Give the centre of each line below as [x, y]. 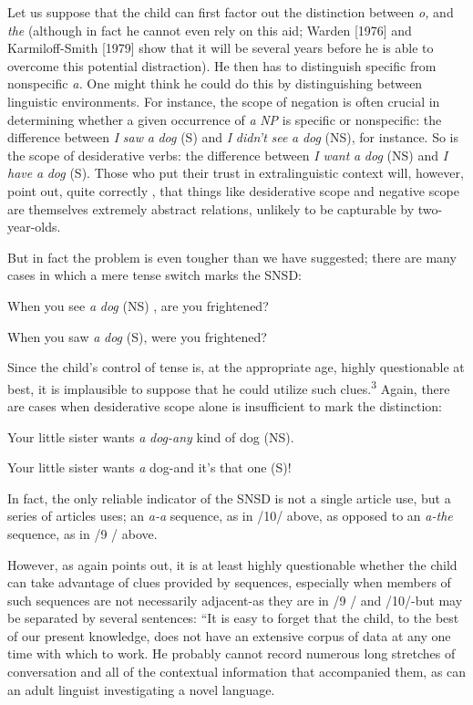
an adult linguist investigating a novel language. [141, 689]
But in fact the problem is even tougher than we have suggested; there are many [232, 257]
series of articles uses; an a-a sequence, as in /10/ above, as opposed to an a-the [230, 516]
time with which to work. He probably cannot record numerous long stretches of [231, 653]
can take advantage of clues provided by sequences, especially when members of [229, 582]
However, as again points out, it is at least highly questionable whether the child [232, 564]
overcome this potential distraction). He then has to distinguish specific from [222, 65]
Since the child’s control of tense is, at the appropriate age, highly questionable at [236, 367]
